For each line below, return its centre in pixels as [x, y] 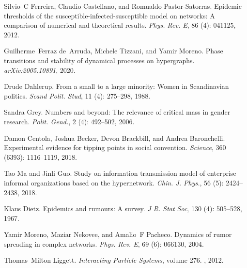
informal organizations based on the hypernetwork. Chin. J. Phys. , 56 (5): [114, 182]
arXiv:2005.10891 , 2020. [40, 70]
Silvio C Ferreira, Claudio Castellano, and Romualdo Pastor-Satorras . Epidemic [123, 6]
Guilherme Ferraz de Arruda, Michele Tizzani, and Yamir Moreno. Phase [114, 51]
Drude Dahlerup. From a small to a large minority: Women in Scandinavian [116, 86]
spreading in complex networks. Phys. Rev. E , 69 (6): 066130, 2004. [104, 243]
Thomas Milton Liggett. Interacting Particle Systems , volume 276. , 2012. [114, 260]
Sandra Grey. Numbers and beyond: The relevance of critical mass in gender [117, 112]
